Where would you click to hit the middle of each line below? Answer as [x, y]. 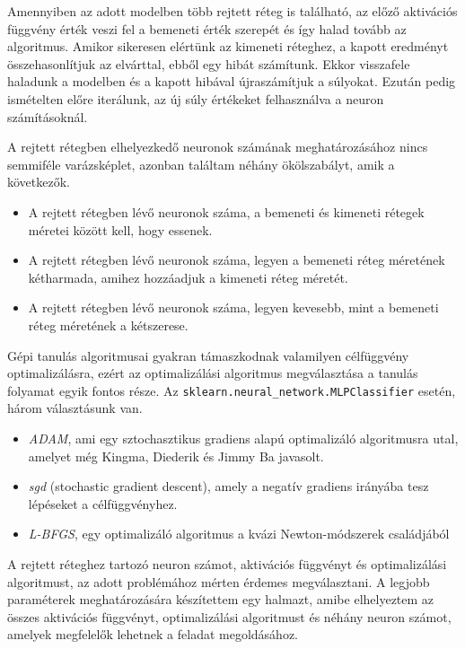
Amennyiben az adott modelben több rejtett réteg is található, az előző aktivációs [232, 11]
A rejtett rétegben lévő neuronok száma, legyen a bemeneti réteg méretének [237, 260]
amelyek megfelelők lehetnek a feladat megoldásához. [153, 634]
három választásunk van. [75, 408]
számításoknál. [48, 116]
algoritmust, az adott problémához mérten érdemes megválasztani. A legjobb [219, 581]
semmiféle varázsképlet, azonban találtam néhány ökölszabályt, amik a [201, 164]
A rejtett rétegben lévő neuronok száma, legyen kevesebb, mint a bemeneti [233, 307]
